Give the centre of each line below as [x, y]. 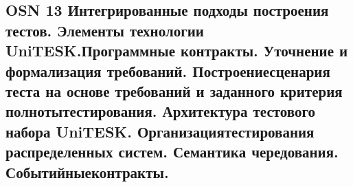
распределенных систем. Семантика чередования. [172, 152]
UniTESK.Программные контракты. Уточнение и [177, 51]
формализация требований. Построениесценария [168, 70]
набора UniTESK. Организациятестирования [160, 131]
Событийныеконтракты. [87, 172]
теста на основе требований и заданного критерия [174, 90]
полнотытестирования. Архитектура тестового [160, 111]
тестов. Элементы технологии [105, 30]
